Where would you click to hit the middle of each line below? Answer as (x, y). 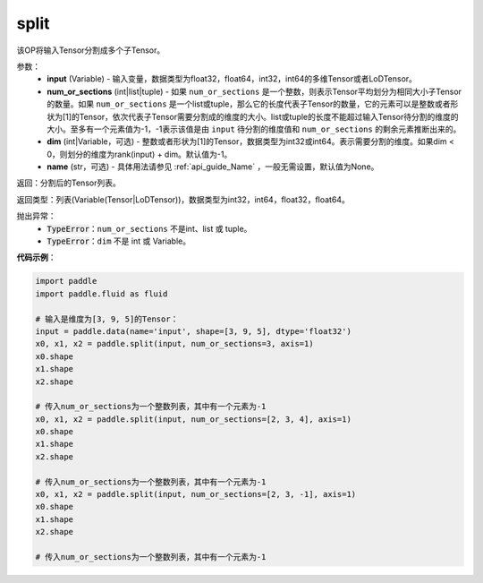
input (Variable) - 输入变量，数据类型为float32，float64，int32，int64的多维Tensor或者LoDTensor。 (232, 79)
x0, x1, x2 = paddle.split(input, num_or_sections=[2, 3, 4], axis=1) (194, 419)
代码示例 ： (36, 257)
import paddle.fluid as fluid (102, 294)
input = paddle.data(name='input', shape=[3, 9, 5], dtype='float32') (194, 331)
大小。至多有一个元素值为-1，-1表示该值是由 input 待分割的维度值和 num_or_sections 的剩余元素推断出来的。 (254, 129)
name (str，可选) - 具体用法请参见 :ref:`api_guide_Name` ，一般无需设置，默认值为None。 (213, 167)
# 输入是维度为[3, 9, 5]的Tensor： (107, 319)
